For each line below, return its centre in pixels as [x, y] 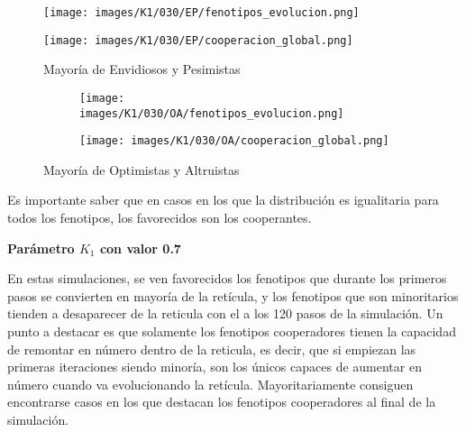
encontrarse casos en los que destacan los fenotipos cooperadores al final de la [222, 402]
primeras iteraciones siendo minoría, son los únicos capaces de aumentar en [215, 367]
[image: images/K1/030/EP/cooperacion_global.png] [198, 40]
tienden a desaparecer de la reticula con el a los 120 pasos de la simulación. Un [225, 313]
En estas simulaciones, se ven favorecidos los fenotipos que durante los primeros [227, 278]
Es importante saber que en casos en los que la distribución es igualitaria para [223, 200]
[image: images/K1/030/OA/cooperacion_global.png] [234, 141]
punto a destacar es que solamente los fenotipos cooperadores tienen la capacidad [232, 331]
